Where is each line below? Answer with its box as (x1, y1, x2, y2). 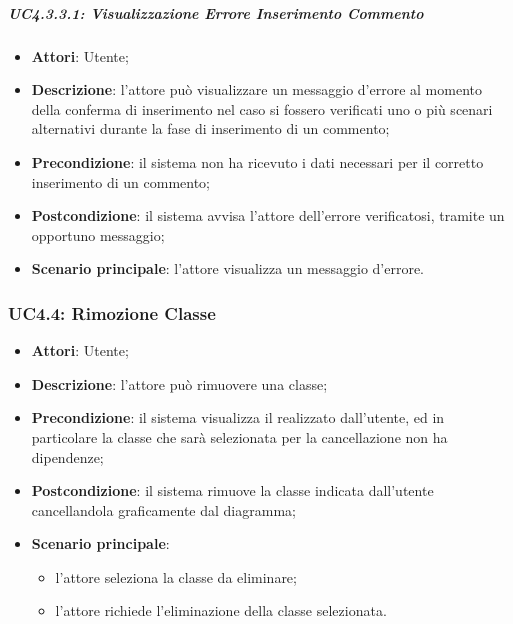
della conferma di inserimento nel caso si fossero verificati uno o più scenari (31, 98, 493, 119)
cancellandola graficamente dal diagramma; (31, 499, 296, 520)
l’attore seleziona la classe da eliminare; (55, 566, 297, 587)
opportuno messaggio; (31, 224, 165, 245)
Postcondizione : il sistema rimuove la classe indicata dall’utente (31, 480, 434, 501)
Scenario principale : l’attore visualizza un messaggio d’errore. (31, 258, 425, 279)
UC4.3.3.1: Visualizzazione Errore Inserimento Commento (8, 2, 424, 23)
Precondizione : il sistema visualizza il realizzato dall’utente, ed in (31, 407, 445, 428)
